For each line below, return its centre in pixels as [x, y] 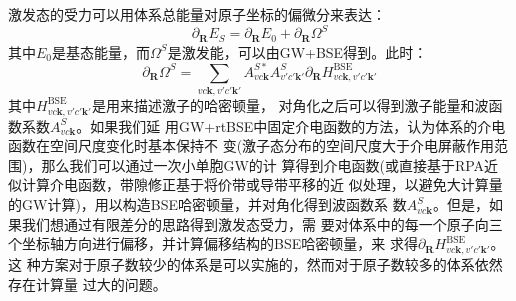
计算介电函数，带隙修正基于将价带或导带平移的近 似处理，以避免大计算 [255, 184]
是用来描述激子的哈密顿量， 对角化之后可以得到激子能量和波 [290, 104]
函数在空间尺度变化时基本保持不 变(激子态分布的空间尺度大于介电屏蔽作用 [251, 145]
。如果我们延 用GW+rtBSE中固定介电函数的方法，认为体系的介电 [291, 125]
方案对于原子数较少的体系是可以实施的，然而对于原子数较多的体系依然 [271, 264]
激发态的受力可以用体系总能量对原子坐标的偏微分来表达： [197, 14]
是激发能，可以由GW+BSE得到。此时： [297, 51]
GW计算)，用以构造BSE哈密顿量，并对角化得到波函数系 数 [214, 204]
